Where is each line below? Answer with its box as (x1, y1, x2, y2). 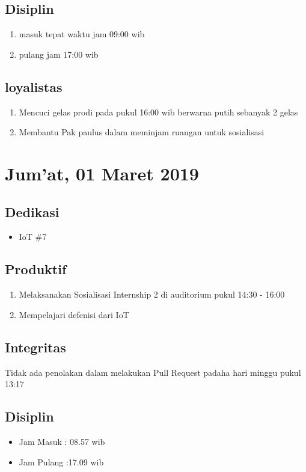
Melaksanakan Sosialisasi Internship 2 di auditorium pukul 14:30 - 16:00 (19, 288, 285, 301)
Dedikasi (5, 202, 60, 221)
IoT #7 (19, 230, 47, 243)
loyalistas (5, 77, 63, 96)
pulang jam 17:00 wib (19, 48, 99, 60)
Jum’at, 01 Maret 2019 (5, 161, 199, 185)
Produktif (5, 260, 67, 278)
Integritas (5, 337, 66, 356)
